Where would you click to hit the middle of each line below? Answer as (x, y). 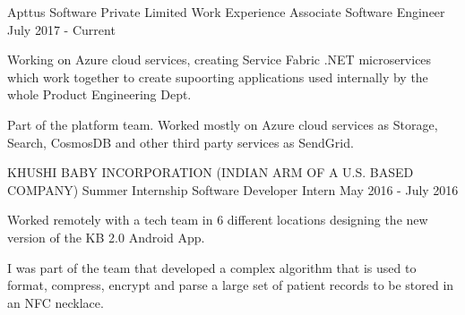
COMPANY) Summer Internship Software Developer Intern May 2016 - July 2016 (233, 189)
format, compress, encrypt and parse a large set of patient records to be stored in (231, 285)
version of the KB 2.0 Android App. (106, 237)
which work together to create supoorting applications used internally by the (218, 77)
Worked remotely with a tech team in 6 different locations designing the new (218, 220)
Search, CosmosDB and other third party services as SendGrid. (181, 142)
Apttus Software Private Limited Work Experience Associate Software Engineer (226, 12)
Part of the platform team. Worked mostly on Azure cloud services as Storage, (223, 124)
